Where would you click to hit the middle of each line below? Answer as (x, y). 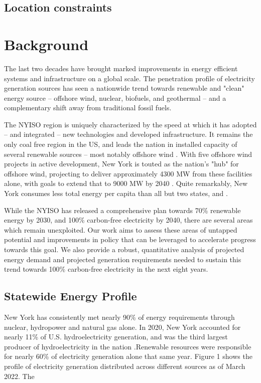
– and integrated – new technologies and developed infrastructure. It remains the (128, 134)
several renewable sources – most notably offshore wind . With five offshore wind (128, 154)
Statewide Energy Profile (71, 296)
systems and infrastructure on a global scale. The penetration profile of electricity (129, 78)
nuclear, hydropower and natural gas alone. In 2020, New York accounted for (122, 327)
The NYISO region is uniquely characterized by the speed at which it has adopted (130, 124)
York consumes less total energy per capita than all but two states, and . (116, 193)
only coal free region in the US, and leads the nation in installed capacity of (121, 144)
